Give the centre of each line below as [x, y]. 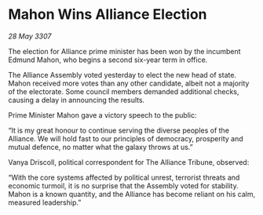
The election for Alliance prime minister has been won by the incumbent [124, 51]
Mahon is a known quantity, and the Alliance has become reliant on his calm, [132, 194]
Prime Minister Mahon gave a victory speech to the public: [102, 115]
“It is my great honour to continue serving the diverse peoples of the [119, 130]
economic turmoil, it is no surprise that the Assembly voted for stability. [123, 185]
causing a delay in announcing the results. [77, 100]
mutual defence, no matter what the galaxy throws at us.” [101, 147]
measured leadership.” [45, 202]
